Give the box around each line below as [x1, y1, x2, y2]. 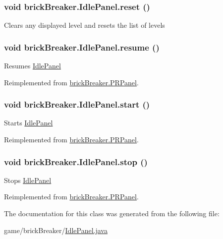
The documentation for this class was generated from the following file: [4, 208, 220, 219]
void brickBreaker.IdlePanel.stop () [4, 155, 148, 168]
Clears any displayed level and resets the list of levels [4, 20, 165, 30]
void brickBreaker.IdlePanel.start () [4, 98, 150, 111]
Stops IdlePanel [4, 175, 52, 185]
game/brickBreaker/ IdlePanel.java [4, 225, 108, 235]
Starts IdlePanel [4, 118, 53, 128]
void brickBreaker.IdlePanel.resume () [4, 41, 160, 53]
